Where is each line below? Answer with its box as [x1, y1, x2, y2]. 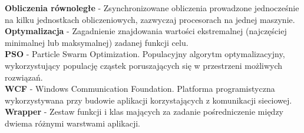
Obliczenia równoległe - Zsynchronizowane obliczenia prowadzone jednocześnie [5, 2, 299, 14]
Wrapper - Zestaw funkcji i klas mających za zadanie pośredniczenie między [5, 105, 284, 118]
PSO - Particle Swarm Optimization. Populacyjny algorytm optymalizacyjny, [5, 48, 285, 60]
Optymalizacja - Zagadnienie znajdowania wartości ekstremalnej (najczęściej [5, 25, 287, 37]
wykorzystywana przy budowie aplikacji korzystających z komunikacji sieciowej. [5, 94, 292, 106]
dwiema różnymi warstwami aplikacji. [5, 117, 140, 129]
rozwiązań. [5, 71, 43, 83]
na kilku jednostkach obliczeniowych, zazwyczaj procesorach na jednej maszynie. [5, 13, 295, 25]
